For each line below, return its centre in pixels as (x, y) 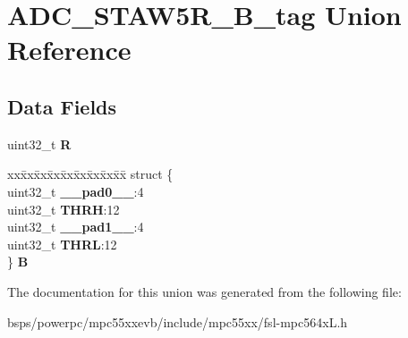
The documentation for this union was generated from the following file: (204, 291)
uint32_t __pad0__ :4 (76, 191)
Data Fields (62, 106)
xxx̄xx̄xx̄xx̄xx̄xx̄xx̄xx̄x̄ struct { (90, 174)
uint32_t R (39, 144)
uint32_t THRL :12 (62, 244)
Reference (69, 50)
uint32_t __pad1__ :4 (76, 227)
